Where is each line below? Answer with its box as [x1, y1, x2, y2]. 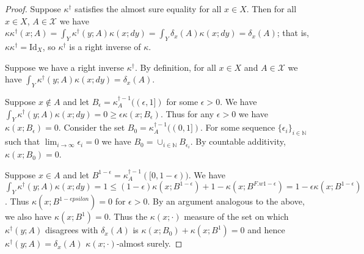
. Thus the [108, 210, 148, 223]
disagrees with [45, 223, 98, 236]
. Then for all [246, 2, 297, 15]
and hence [247, 223, 285, 236]
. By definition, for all [134, 60, 216, 73]
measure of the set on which [184, 210, 289, 223]
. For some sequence [200, 121, 275, 134]
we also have [5, 210, 52, 223]
